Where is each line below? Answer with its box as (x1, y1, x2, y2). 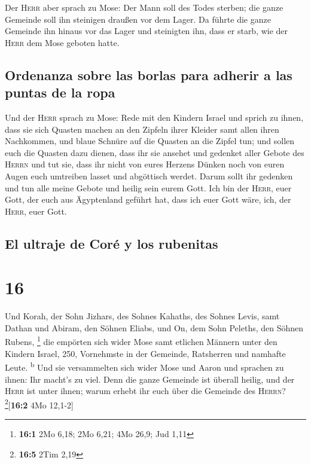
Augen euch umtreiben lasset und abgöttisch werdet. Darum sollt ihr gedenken (5, 169, 293, 182)
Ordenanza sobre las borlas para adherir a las (5, 65, 292, 84)
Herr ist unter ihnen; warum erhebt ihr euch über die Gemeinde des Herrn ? (5, 384, 286, 397)
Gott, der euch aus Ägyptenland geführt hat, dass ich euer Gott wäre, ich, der (5, 193, 291, 206)
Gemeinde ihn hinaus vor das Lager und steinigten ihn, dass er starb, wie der (5, 25, 288, 37)
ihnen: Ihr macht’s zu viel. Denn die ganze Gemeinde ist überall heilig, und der (5, 373, 295, 385)
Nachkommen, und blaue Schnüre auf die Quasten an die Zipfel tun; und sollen (5, 135, 295, 147)
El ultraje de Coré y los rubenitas (5, 234, 218, 252)
